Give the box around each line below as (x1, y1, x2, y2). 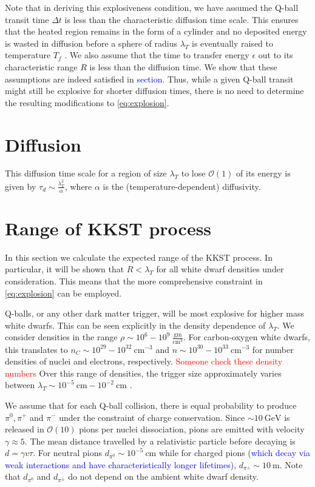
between (5, 378, 35, 391)
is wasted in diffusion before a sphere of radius (5, 36, 178, 49)
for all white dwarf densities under (156, 263, 284, 275)
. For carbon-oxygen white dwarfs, (183, 331, 310, 343)
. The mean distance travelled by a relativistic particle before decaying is (24, 434, 296, 447)
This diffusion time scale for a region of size (5, 167, 167, 180)
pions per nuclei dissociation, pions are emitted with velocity (79, 423, 305, 435)
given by (5, 180, 36, 192)
